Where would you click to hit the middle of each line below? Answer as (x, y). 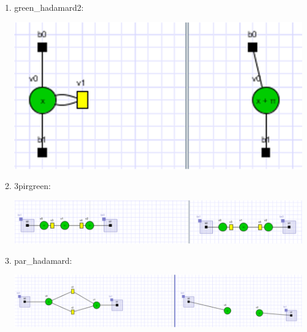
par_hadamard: (43, 260)
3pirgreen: (32, 186)
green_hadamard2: (49, 7)
